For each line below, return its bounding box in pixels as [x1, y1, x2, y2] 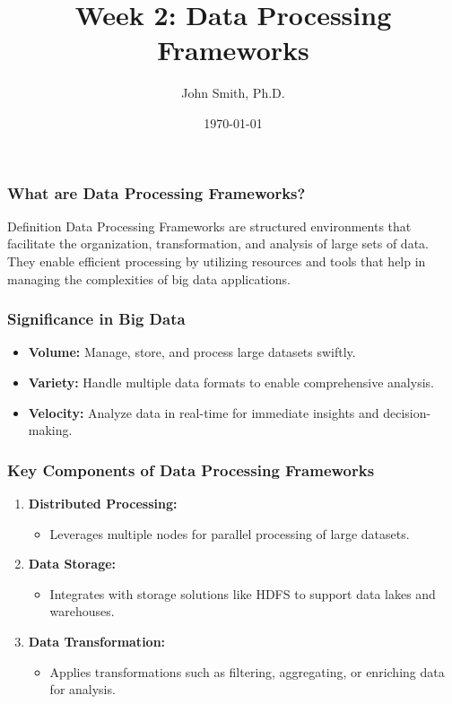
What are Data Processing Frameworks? [7, 181, 306, 204]
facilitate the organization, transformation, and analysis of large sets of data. [7, 234, 429, 253]
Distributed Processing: [28, 493, 178, 512]
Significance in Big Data [7, 308, 186, 330]
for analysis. [49, 680, 116, 699]
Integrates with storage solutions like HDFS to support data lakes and [49, 584, 436, 603]
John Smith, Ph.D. [181, 83, 285, 102]
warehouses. [49, 602, 115, 621]
